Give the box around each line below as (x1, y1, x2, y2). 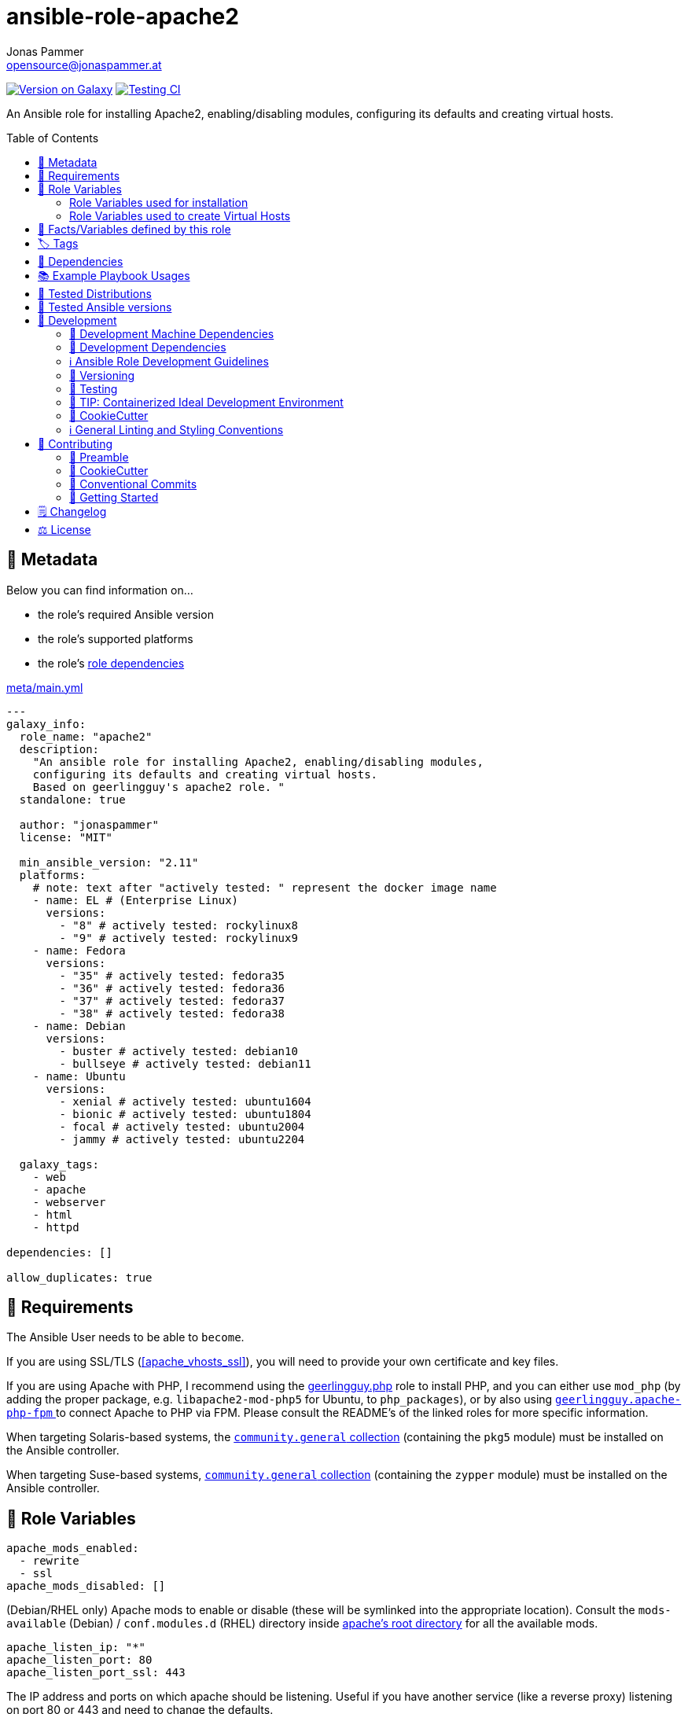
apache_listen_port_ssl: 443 (6, 1666, 186, 1679)
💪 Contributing (38, 436, 113, 451)
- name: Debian (32, 1019, 126, 1032)
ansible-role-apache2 (6, 3, 239, 30)
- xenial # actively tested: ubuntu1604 (59, 1094, 311, 1108)
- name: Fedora (32, 943, 126, 957)
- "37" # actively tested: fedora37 (59, 994, 285, 1007)
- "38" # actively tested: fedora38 (59, 1006, 285, 1020)
